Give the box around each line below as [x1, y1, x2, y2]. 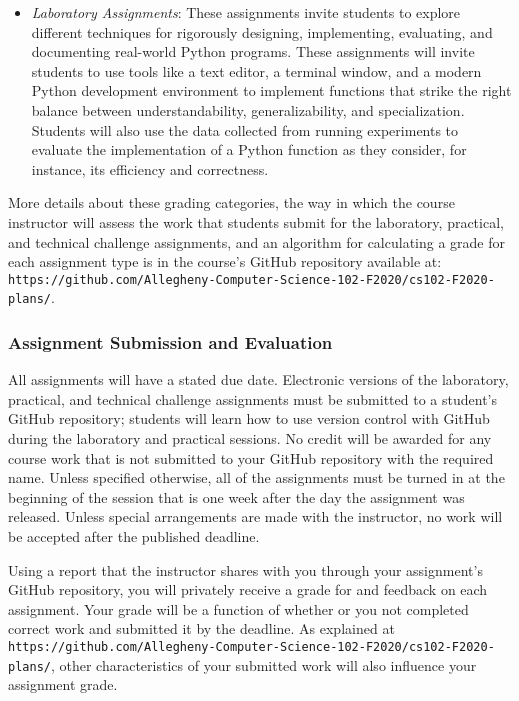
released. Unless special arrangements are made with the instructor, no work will [8, 506, 503, 527]
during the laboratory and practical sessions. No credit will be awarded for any [8, 428, 492, 449]
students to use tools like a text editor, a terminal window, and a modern [31, 60, 482, 81]
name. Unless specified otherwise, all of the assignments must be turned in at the [8, 467, 505, 488]
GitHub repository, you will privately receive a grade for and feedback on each [8, 579, 488, 600]
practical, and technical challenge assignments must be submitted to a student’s [8, 388, 497, 409]
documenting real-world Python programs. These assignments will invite [31, 41, 475, 62]
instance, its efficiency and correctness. [31, 158, 269, 179]
